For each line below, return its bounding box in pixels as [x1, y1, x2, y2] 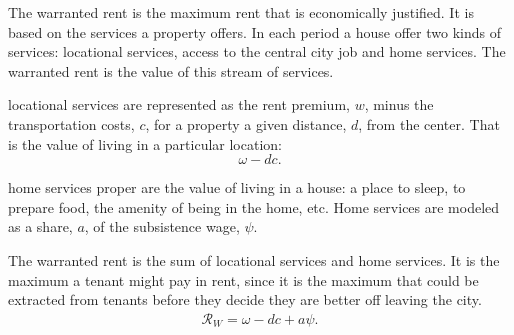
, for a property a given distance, [145, 113, 347, 134]
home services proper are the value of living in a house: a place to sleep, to [8, 177, 466, 198]
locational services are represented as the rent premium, [8, 94, 350, 115]
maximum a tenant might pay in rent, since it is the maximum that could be [8, 269, 479, 290]
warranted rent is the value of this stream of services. [8, 60, 334, 81]
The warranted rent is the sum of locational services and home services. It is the [8, 249, 500, 270]
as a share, [8, 216, 73, 237]
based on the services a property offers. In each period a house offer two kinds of [8, 21, 501, 42]
